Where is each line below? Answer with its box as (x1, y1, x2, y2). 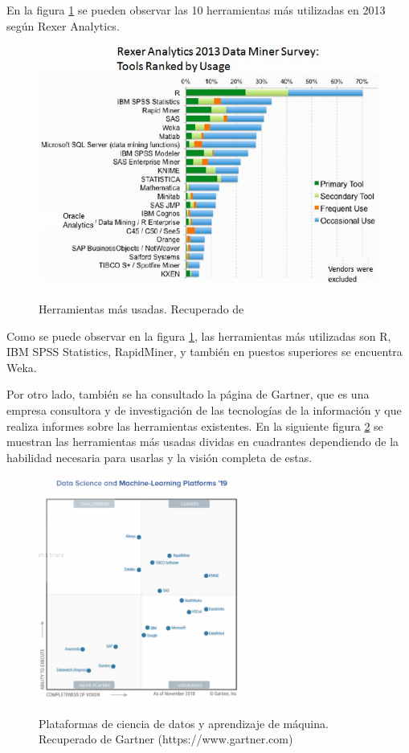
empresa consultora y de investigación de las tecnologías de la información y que (6, 402, 402, 419)
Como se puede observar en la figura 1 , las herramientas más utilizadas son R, (6, 327, 391, 344)
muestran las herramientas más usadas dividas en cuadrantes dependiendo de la (6, 433, 399, 450)
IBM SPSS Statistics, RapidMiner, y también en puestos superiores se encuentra (6, 343, 403, 360)
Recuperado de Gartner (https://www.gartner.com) (39, 730, 293, 747)
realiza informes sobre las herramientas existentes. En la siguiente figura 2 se (6, 417, 383, 434)
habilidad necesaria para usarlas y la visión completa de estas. (6, 448, 313, 465)
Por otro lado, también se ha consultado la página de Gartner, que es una (6, 386, 370, 403)
